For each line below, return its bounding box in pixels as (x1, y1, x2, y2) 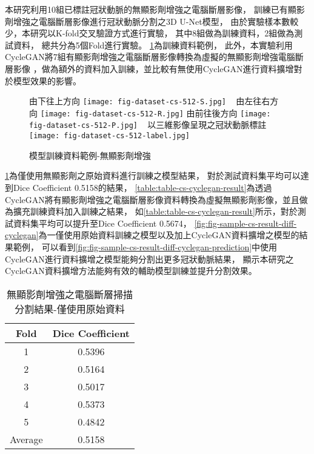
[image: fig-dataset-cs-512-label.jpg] (29, 132, 190, 141)
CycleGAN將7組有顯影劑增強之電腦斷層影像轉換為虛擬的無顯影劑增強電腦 (5, 50, 295, 63)
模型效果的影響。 (13, 74, 81, 87)
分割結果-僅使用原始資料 (15, 301, 125, 316)
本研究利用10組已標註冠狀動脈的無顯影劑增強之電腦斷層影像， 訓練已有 (5, 3, 288, 15)
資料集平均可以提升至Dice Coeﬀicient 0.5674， (13, 216, 192, 229)
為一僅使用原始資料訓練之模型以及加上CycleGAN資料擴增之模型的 (38, 229, 299, 241)
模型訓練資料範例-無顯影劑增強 (29, 149, 151, 161)
